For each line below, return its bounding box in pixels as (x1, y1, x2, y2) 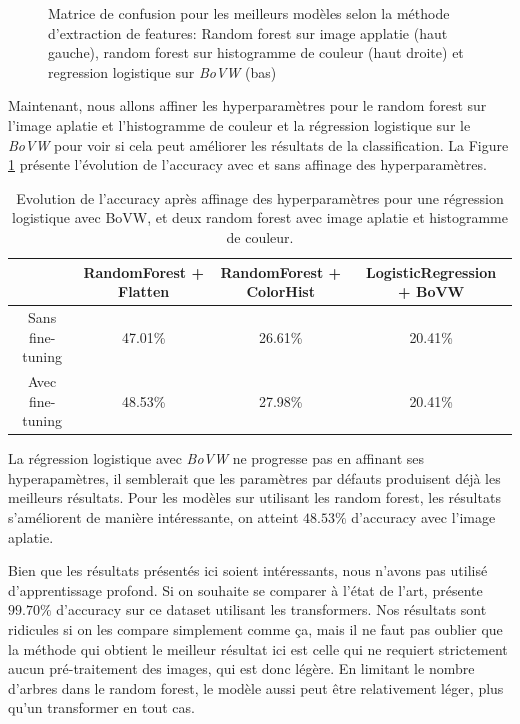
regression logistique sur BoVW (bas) (48, 61, 277, 82)
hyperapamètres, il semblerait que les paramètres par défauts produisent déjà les (8, 467, 501, 488)
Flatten (118, 281, 170, 302)
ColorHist (246, 281, 315, 302)
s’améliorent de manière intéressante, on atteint (8, 507, 299, 528)
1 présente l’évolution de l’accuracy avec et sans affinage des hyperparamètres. (8, 154, 487, 175)
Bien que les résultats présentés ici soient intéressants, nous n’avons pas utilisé (8, 560, 488, 581)
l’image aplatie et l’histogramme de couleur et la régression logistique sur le (8, 114, 471, 135)
